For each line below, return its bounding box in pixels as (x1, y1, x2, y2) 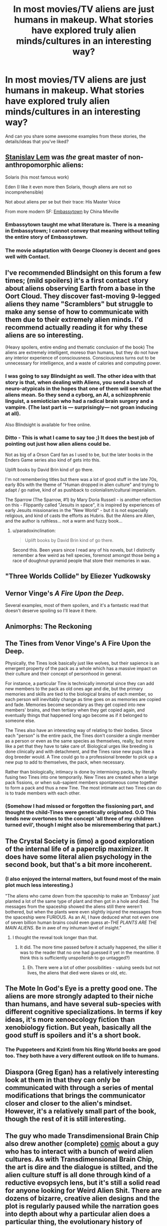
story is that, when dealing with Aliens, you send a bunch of (5, 379, 153, 386)
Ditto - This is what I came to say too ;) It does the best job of (5, 434, 155, 441)
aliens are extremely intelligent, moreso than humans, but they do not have (5, 349, 159, 355)
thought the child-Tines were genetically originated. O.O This (5, 809, 157, 816)
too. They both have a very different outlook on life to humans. (5, 1052, 160, 1059)
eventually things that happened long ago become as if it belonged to (5, 712, 148, 718)
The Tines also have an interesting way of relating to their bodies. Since (5, 727, 153, 733)
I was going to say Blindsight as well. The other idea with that (5, 372, 156, 379)
